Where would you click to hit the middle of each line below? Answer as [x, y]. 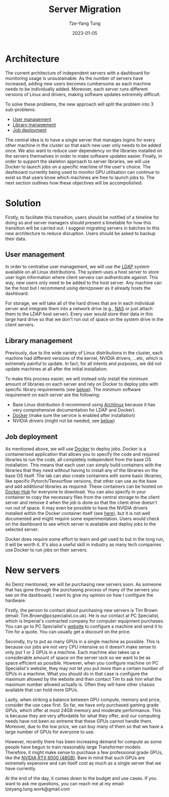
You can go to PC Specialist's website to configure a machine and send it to [84, 626]
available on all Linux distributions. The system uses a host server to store [82, 272]
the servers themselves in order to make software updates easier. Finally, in [84, 156]
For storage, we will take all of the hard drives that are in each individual [80, 303]
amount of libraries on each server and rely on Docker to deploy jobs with [82, 384]
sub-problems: [21, 109]
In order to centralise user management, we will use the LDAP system [77, 267]
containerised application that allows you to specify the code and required [82, 454]
